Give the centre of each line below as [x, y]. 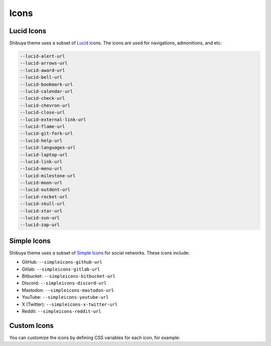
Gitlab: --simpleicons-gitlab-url [61, 269]
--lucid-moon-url [41, 183]
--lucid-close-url [42, 112]
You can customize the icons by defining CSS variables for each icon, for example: [95, 337]
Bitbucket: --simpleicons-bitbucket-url [69, 276]
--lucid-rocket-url [44, 197]
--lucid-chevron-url [45, 105]
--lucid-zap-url [40, 225]
